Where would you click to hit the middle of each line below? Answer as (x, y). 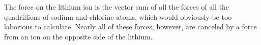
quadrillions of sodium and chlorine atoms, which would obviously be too (118, 16)
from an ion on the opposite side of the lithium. (78, 36)
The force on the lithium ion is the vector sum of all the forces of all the (117, 7)
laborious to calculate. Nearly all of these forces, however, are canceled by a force (130, 27)
